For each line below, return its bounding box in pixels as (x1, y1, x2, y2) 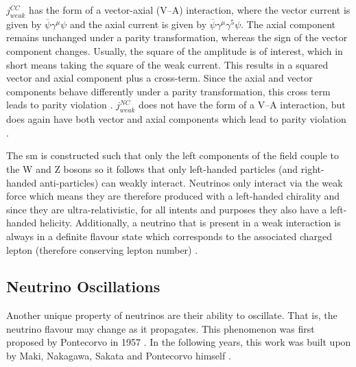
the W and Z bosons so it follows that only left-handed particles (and (6, 161, 298, 176)
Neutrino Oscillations (6, 276, 161, 297)
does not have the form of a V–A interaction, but (139, 97, 346, 112)
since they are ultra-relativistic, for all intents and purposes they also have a (6, 202, 327, 216)
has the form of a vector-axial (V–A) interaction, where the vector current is (29, 3, 351, 16)
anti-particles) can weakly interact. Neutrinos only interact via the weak (40, 175, 343, 189)
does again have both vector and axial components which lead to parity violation (6, 112, 346, 126)
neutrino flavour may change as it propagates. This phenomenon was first (6, 321, 315, 335)
